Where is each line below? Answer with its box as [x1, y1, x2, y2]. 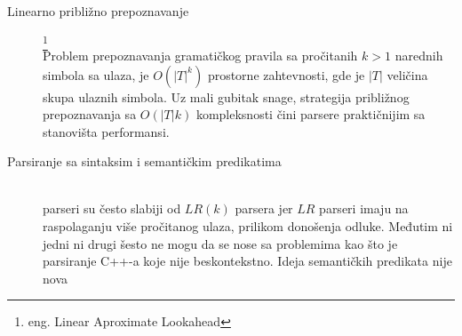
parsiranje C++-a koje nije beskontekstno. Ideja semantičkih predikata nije [43, 252, 452, 270]
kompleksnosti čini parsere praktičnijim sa [195, 105, 426, 124]
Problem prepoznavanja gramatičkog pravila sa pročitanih [43, 45, 358, 64]
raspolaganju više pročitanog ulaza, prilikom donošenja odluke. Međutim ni [43, 217, 453, 236]
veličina [386, 65, 428, 84]
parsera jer [235, 199, 293, 218]
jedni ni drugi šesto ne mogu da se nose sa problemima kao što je [43, 234, 398, 252]
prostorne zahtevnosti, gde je [207, 65, 365, 84]
